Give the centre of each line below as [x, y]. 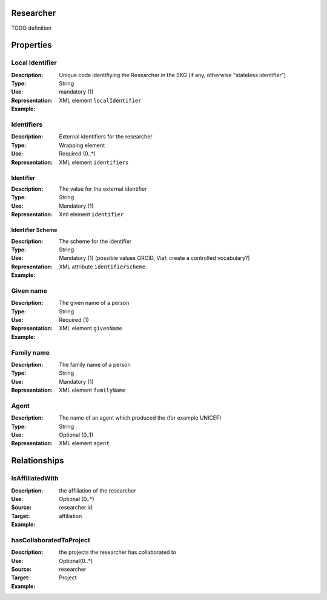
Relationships [38, 461]
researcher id [76, 508]
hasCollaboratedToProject [51, 540]
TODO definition [31, 28]
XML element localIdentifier [100, 100]
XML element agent [84, 443]
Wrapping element [82, 145]
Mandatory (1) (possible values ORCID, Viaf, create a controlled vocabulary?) [155, 258]
